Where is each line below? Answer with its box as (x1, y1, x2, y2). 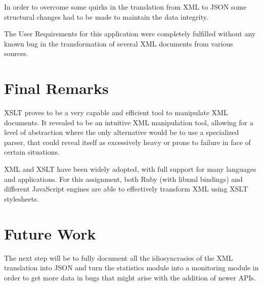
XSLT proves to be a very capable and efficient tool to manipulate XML (4, 107, 228, 118)
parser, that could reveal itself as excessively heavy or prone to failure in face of (4, 136, 251, 147)
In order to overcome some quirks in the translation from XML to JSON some (4, 2, 247, 12)
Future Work (4, 223, 96, 244)
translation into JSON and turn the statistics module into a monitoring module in (4, 262, 259, 273)
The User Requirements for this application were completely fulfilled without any (4, 28, 256, 39)
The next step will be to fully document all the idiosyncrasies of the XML (4, 252, 233, 263)
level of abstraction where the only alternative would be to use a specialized (4, 127, 239, 137)
